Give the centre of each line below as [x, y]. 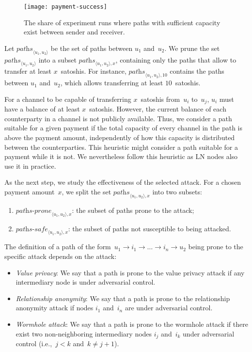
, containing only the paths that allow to [176, 59]
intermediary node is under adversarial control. [86, 282]
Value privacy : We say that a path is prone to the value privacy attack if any [130, 272]
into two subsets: [177, 192]
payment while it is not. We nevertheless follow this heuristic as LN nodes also [121, 156]
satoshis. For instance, [94, 71]
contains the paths [197, 71]
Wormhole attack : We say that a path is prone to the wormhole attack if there [132, 324]
